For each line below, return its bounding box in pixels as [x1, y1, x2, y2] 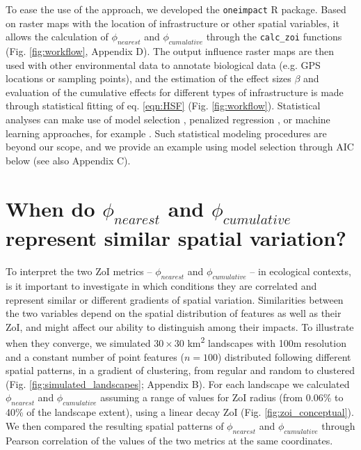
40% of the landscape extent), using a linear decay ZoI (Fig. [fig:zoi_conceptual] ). [6, 405, 354, 419]
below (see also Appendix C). [6, 153, 131, 167]
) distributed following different [217, 349, 351, 364]
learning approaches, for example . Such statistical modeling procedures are [6, 125, 327, 140]
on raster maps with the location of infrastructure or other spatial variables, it [6, 15, 339, 30]
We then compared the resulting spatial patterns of [6, 418, 224, 433]
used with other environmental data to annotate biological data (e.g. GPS [6, 57, 321, 72]
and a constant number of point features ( [6, 349, 184, 364]
